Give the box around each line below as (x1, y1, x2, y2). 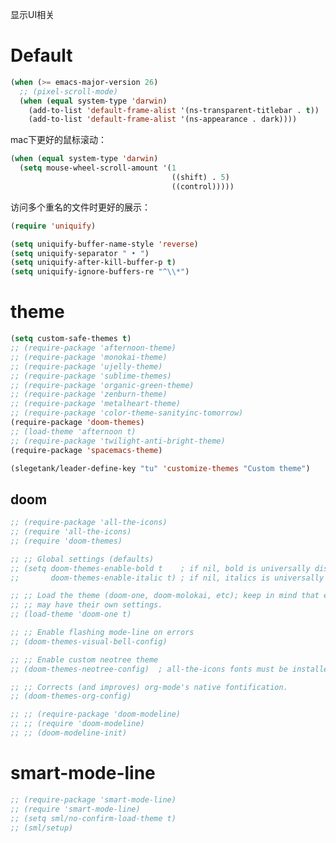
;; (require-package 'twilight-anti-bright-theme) (10, 436, 226, 446)
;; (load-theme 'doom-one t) (10, 609, 132, 620)
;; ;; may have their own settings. (10, 600, 163, 610)
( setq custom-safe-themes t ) (10, 334, 132, 344)
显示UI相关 (10, 9, 55, 20)
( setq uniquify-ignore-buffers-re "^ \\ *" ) (10, 267, 190, 277)
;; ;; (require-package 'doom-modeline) (10, 709, 182, 720)
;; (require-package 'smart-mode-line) (10, 794, 177, 805)
